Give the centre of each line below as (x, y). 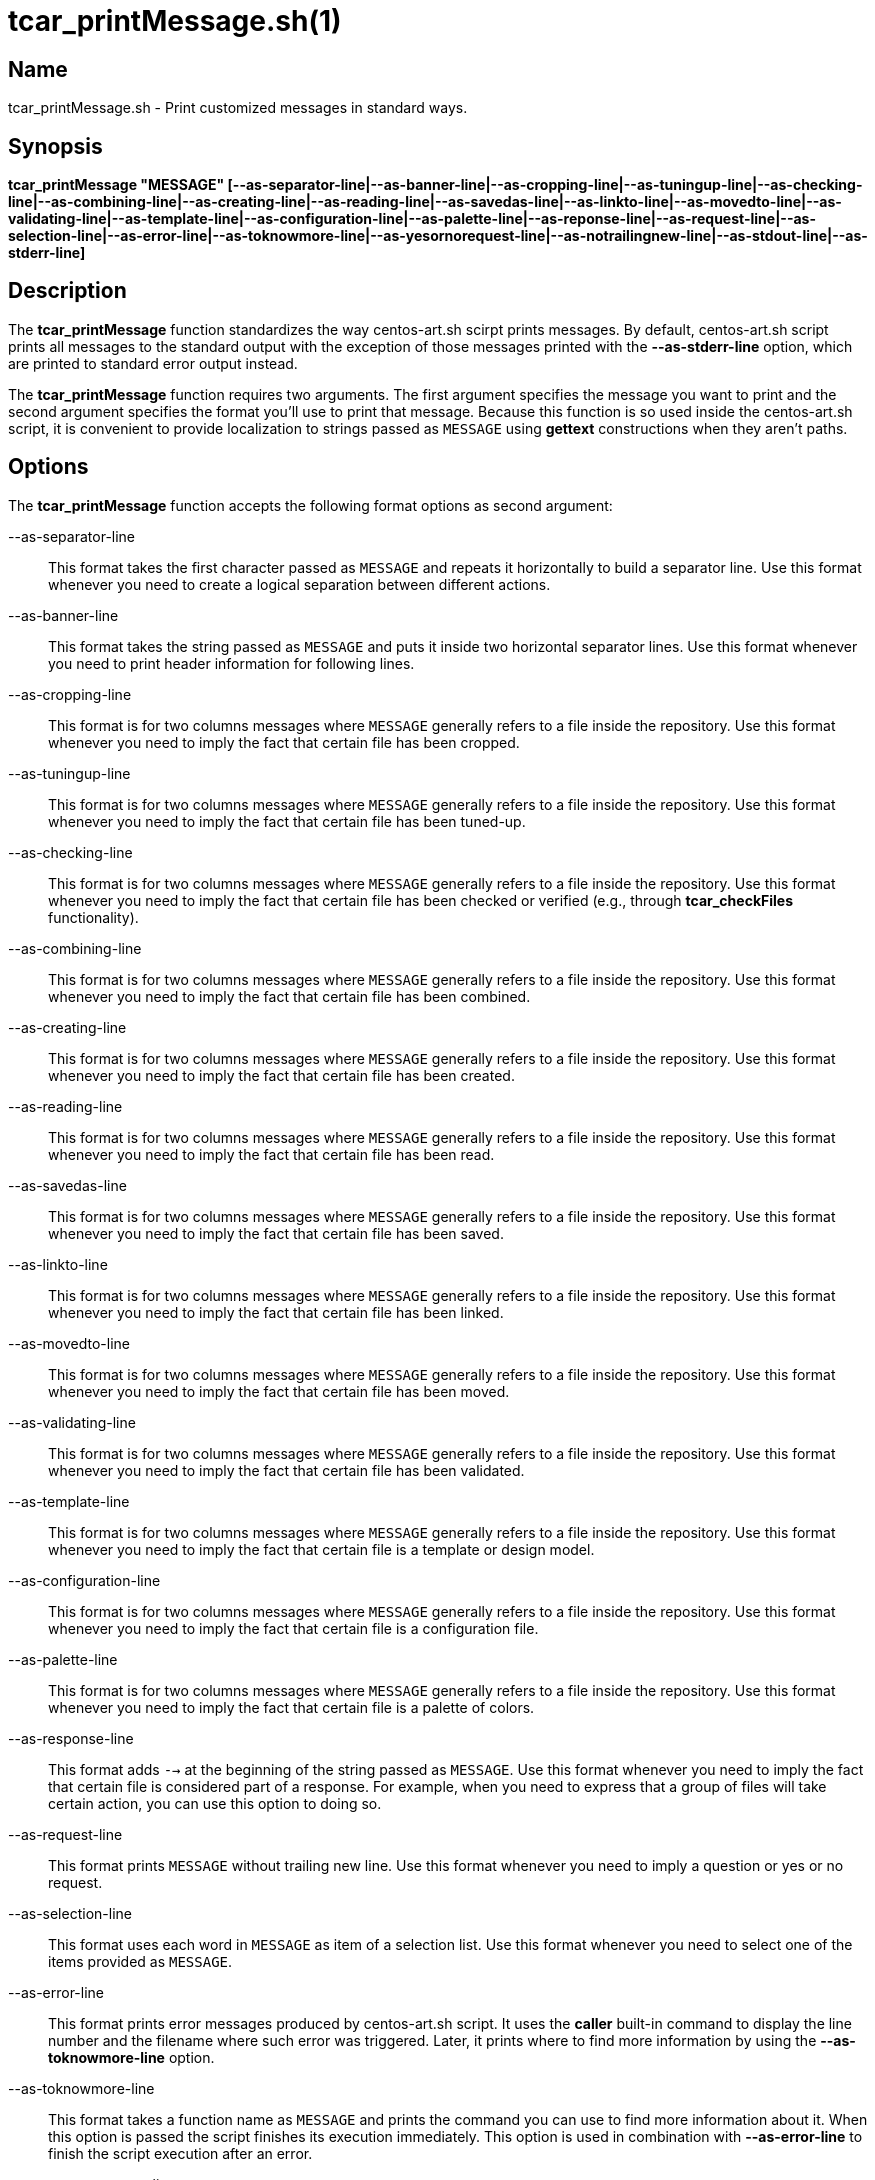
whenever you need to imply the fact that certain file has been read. (271, 1154)
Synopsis (55, 146)
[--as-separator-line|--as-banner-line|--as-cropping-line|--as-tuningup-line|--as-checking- (545, 185)
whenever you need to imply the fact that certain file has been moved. (279, 1391)
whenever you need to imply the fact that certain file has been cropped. (284, 742)
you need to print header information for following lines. (231, 663)
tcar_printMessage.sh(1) (175, 21)
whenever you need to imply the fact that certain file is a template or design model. (321, 1549)
